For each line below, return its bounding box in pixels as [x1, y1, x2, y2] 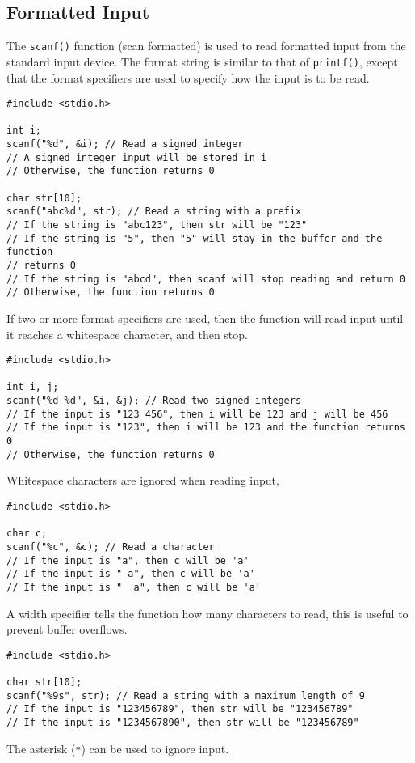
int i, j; [6, 381, 59, 393]
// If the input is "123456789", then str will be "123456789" [6, 703, 354, 715]
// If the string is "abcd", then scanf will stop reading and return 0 [6, 273, 405, 285]
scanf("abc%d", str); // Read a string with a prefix [6, 206, 302, 218]
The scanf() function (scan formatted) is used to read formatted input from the [6, 37, 406, 54]
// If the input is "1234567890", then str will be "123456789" [6, 717, 359, 729]
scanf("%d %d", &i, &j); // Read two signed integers [6, 395, 302, 407]
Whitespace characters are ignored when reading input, [6, 472, 279, 489]
